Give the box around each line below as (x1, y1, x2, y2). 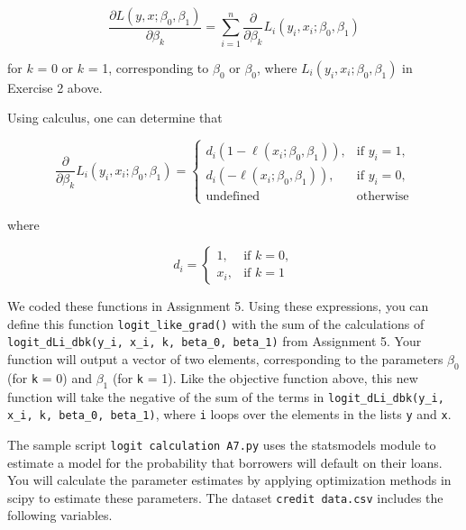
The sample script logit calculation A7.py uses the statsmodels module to (7, 434, 436, 453)
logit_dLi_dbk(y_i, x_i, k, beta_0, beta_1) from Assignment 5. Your (7, 332, 422, 351)
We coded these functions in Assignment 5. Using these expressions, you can (7, 297, 429, 315)
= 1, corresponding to (87, 58, 209, 77)
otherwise (356, 190, 409, 204)
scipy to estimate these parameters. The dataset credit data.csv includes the (7, 488, 443, 507)
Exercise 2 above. (7, 78, 103, 96)
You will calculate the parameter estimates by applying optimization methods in (7, 471, 452, 489)
